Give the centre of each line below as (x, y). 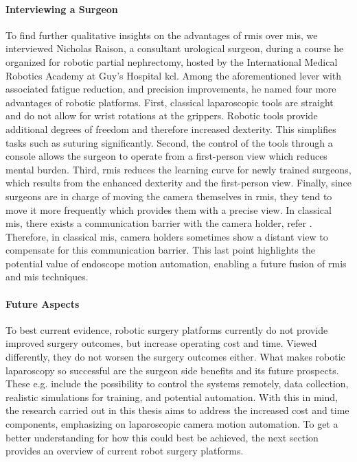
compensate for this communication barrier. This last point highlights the (160, 250)
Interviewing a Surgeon (62, 9)
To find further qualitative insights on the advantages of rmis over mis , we (162, 35)
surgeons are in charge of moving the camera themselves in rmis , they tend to (169, 196)
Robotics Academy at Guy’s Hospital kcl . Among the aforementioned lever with (174, 75)
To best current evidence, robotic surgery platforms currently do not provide (167, 329)
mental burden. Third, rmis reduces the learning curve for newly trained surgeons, (178, 169)
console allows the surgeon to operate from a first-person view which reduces (166, 156)
